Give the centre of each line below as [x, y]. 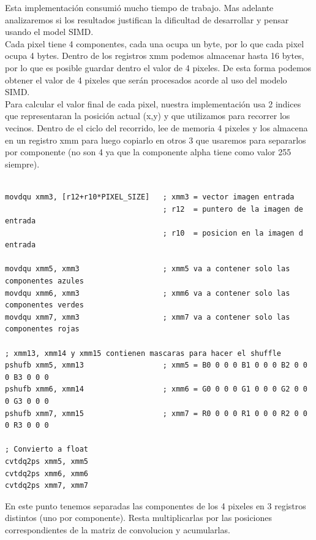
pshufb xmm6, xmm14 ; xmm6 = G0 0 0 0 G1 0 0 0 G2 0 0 [156, 389]
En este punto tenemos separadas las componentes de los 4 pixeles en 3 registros [156, 505]
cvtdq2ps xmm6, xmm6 [47, 473]
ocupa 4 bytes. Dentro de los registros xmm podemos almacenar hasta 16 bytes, [155, 56]
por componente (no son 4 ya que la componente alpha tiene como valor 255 [148, 152]
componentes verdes [44, 305]
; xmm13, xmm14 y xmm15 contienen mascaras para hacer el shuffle [143, 353]
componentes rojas [42, 329]
